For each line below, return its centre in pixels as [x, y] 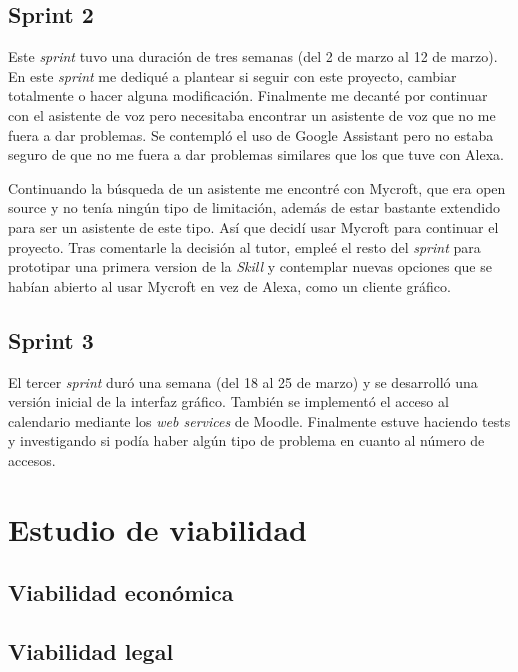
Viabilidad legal [91, 651]
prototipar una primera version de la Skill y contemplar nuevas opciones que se [250, 266]
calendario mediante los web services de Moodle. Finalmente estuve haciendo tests [259, 420]
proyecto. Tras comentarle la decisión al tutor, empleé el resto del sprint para [244, 246]
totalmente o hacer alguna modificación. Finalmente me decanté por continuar [248, 95]
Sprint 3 [51, 339]
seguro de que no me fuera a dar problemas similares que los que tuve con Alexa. [256, 154]
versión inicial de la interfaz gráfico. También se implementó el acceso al [228, 401]
